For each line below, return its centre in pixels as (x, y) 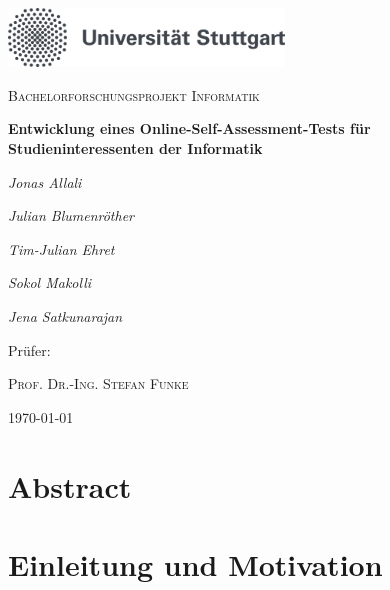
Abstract (70, 485)
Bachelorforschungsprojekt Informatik (134, 94)
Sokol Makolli (50, 282)
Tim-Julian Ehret (61, 248)
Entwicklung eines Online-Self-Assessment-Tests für (189, 128)
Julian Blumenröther (71, 215)
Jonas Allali (45, 181)
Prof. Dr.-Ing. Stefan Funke (98, 383)
